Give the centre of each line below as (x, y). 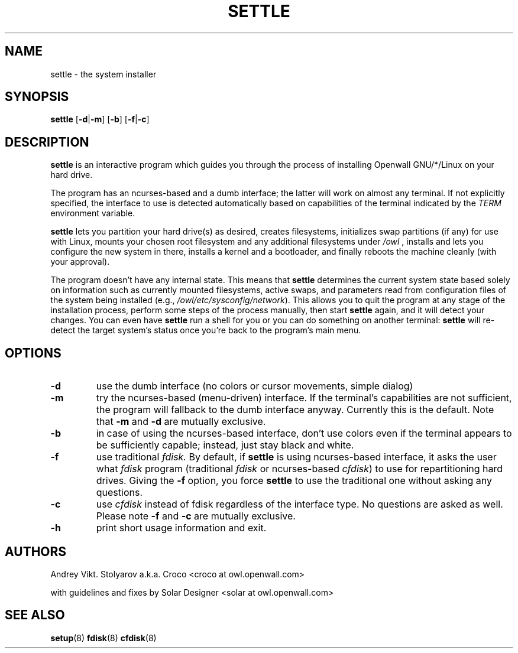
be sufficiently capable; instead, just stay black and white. (225, 445)
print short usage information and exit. (181, 528)
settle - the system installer (103, 74)
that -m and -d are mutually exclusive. (181, 422)
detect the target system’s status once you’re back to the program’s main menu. (206, 330)
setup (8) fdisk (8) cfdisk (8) (103, 638)
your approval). (80, 262)
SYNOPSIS (37, 97)
